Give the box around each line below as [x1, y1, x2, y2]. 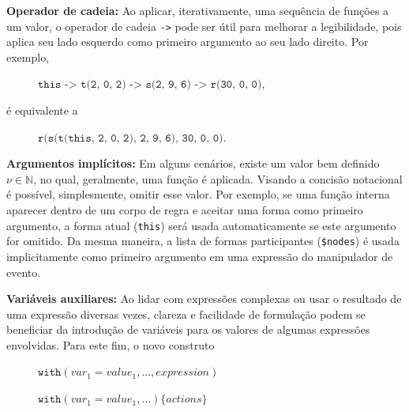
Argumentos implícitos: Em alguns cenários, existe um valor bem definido [6, 155, 380, 172]
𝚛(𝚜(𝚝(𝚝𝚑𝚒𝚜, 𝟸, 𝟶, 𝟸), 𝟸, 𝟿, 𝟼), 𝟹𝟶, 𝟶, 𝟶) [38, 132, 223, 144]
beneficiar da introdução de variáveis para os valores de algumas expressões [6, 321, 370, 338]
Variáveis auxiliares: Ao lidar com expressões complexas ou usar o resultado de [6, 290, 402, 307]
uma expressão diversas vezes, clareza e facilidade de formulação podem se [6, 305, 366, 322]
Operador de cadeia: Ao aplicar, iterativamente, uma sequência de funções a [6, 2, 389, 18]
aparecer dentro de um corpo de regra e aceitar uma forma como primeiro [6, 202, 363, 217]
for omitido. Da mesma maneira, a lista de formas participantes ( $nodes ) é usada [6, 232, 400, 249]
